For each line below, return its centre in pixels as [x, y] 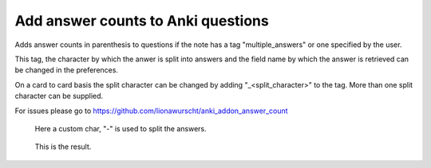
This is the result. [63, 147]
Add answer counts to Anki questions [142, 21]
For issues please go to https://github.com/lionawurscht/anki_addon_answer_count [151, 111]
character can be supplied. [59, 96]
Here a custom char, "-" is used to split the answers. [121, 128]
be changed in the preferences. [67, 70]
